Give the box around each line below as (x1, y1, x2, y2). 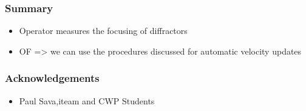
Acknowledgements (5, 70, 100, 86)
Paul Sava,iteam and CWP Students (19, 94, 155, 107)
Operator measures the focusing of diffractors (19, 24, 188, 37)
